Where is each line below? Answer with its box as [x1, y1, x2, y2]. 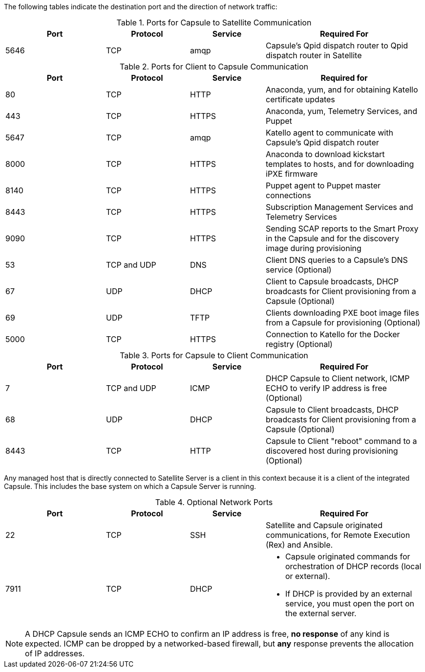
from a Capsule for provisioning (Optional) [266, 318, 421, 327]
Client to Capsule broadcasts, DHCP [266, 277, 399, 286]
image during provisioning [266, 243, 361, 253]
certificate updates [266, 94, 335, 104]
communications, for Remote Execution [266, 530, 410, 540]
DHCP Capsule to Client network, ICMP [266, 373, 410, 383]
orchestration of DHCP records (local [285, 561, 422, 571]
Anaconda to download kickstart [266, 149, 385, 159]
